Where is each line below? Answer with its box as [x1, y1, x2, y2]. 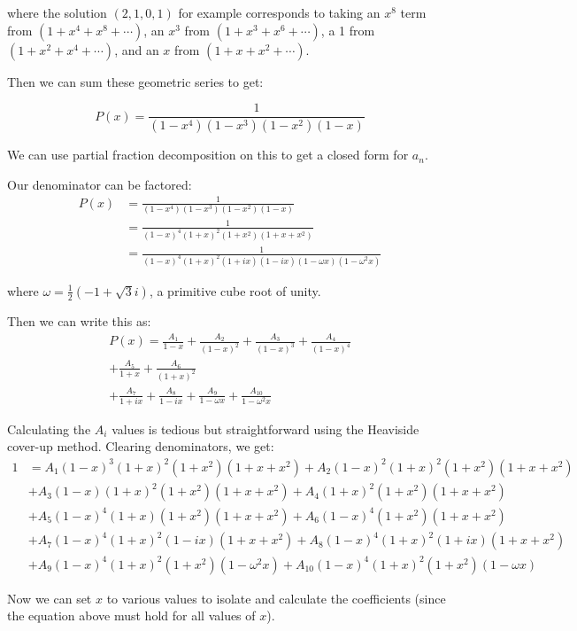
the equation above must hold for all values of [7, 606, 256, 625]
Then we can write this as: [7, 311, 151, 330]
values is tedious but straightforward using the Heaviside [112, 419, 419, 438]
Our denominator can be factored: [7, 175, 192, 193]
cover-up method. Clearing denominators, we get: [7, 437, 274, 456]
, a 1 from [320, 20, 375, 39]
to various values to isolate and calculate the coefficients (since [106, 588, 446, 607]
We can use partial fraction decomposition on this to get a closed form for [7, 145, 409, 164]
